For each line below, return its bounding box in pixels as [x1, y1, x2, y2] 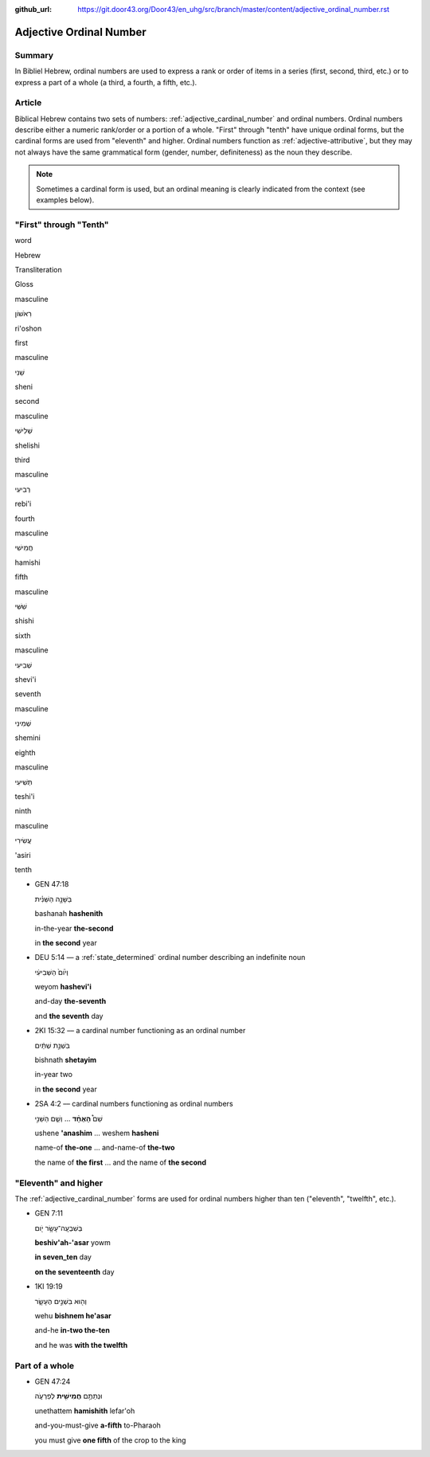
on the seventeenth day [34, 1267, 115, 1276]
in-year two [34, 1070, 73, 1079]
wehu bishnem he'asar [34, 1311, 111, 1321]
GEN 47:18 [34, 879, 69, 889]
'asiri [14, 850, 31, 860]
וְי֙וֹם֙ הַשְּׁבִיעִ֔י [34, 967, 69, 977]
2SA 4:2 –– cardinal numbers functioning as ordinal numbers [34, 1099, 234, 1109]
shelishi [14, 441, 40, 450]
